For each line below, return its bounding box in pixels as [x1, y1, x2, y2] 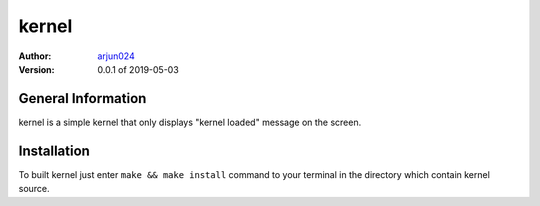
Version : [18, 63, 55, 75]
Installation [18, 142, 90, 159]
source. [18, 183, 50, 195]
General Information [18, 90, 147, 107]
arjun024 [97, 50, 135, 62]
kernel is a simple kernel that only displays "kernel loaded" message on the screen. [18, 116, 362, 128]
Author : [18, 50, 52, 62]
